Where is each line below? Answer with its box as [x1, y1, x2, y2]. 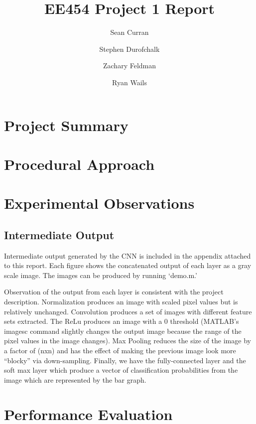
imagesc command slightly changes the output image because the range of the [4, 325, 242, 336]
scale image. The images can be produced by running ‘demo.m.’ [4, 270, 197, 280]
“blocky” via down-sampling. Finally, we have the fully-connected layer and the [4, 355, 246, 365]
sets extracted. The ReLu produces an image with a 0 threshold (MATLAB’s [4, 316, 239, 326]
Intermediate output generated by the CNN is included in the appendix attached [4, 250, 251, 261]
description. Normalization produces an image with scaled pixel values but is [4, 296, 238, 307]
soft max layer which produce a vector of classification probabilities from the [4, 365, 238, 375]
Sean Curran [110, 27, 149, 37]
